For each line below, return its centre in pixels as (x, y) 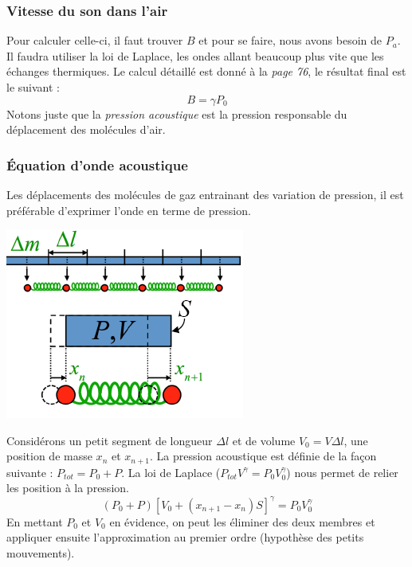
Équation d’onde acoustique (97, 164)
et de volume (264, 440)
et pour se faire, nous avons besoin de (290, 40)
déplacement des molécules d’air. (86, 129)
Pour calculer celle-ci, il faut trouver (95, 40)
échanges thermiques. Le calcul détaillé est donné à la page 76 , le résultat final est (206, 71)
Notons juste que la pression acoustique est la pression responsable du (177, 113)
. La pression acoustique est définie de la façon (263, 456)
